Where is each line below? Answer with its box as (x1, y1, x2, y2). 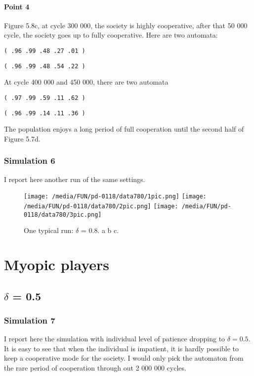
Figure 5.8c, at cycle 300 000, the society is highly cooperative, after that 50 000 (4, 20, 248, 30)
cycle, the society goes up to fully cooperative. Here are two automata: (4, 30, 218, 40)
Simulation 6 (4, 154, 55, 167)
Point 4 (4, 1, 30, 11)
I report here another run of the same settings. (4, 174, 145, 184)
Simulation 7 (4, 314, 55, 326)
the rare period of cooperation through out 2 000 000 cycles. (4, 362, 186, 373)
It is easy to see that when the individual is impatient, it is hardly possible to (4, 343, 239, 353)
